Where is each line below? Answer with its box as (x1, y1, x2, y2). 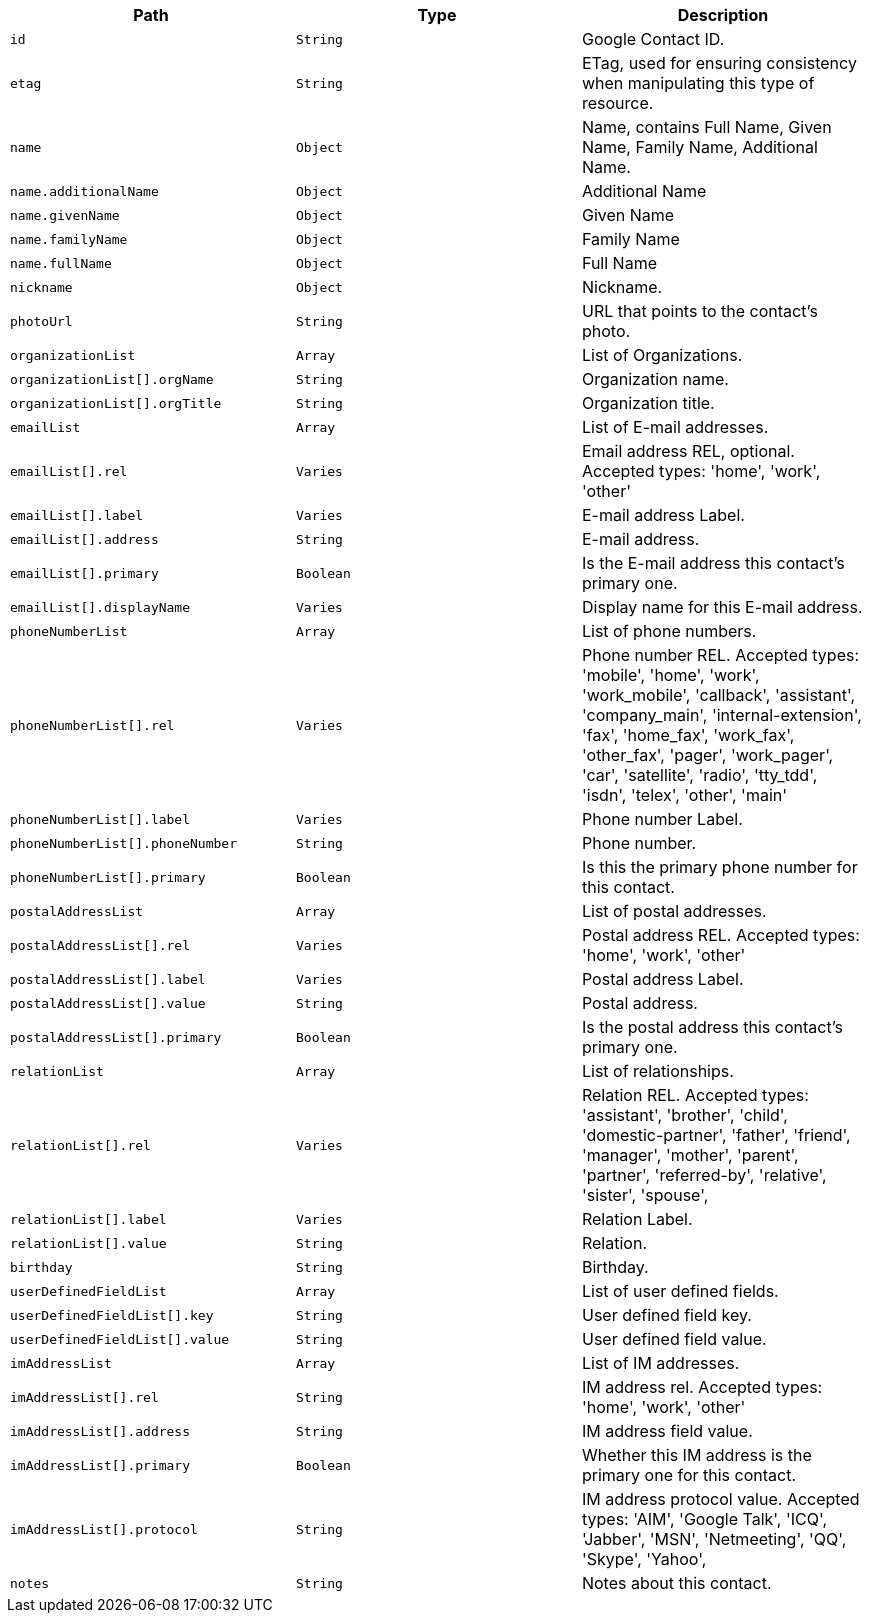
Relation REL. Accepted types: (581, 1085, 809, 1105)
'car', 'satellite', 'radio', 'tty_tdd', (581, 765, 818, 785)
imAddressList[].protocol (10, 1521, 198, 1537)
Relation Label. (581, 1209, 693, 1229)
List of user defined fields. (581, 1281, 779, 1301)
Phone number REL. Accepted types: (581, 645, 860, 665)
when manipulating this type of (581, 73, 815, 93)
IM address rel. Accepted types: (581, 1377, 823, 1397)
